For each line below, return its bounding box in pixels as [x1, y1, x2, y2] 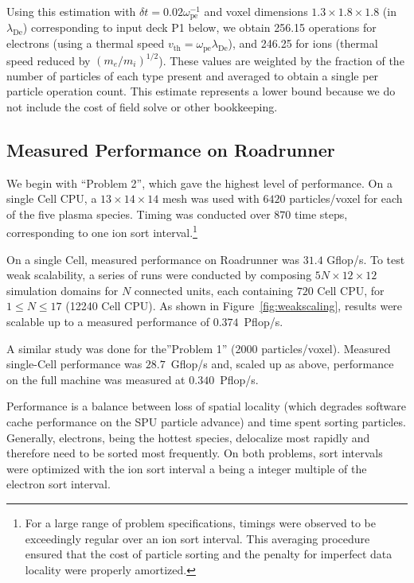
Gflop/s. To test [326, 251, 405, 267]
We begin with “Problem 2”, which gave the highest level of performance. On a [6, 174, 393, 191]
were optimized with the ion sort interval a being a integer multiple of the [6, 460, 367, 476]
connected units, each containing [134, 282, 293, 298]
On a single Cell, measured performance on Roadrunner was [6, 251, 300, 267]
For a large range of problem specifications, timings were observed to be [25, 514, 376, 531]
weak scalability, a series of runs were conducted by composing [6, 266, 312, 283]
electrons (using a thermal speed [6, 35, 165, 52]
